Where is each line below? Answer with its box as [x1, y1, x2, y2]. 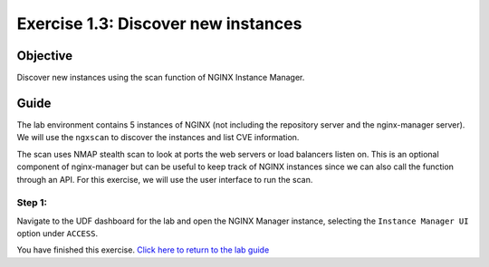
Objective [16, 48, 73, 63]
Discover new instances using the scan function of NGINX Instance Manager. [16, 72, 305, 83]
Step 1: [16, 196, 47, 209]
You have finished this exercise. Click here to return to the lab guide [16, 244, 270, 255]
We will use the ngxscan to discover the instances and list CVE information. [16, 132, 300, 143]
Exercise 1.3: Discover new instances [16, 14, 302, 33]
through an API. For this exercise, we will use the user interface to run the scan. [16, 174, 313, 185]
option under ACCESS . [16, 228, 99, 239]
